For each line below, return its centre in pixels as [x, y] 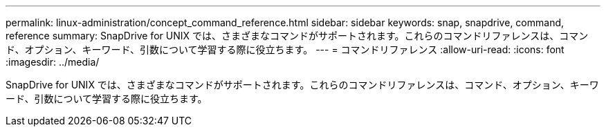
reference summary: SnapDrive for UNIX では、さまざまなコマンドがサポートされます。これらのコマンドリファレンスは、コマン [297, 36]
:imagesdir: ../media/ [53, 62]
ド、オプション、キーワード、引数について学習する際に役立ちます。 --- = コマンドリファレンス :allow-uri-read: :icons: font [285, 49]
